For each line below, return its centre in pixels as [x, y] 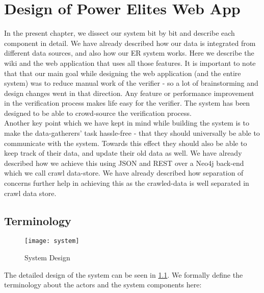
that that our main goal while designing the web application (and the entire [123, 73]
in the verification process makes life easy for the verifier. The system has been [127, 103]
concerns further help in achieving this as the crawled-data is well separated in [127, 183]
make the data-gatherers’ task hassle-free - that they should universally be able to [132, 133]
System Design [47, 258]
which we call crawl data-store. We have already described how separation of [124, 173]
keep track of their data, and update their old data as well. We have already [123, 153]
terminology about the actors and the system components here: [103, 285]
